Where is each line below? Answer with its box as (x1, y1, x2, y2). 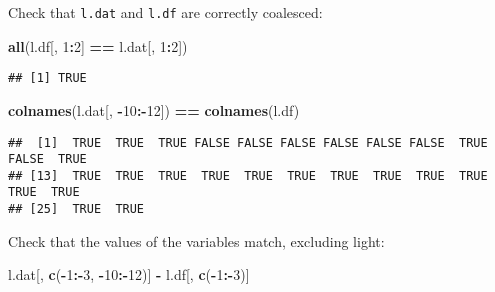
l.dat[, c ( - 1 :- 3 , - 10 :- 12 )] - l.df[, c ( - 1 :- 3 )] (8, 264, 250, 285)
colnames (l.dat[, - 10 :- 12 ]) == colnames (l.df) (8, 99, 300, 120)
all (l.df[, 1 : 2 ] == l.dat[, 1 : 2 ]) (8, 35, 188, 56)
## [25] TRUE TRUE (8, 202, 145, 217)
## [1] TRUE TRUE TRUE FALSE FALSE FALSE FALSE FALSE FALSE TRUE (8, 135, 488, 150)
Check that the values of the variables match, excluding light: (8, 230, 385, 251)
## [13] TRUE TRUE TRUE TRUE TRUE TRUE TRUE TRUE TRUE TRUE (8, 168, 488, 183)
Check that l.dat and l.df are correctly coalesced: (8, 2, 323, 22)
